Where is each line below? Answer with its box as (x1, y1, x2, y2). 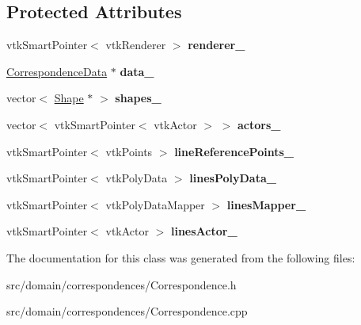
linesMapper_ (226, 196, 306, 212)
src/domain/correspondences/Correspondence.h (6, 276, 237, 292)
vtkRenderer (105, 36, 166, 53)
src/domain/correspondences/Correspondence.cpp (6, 303, 248, 319)
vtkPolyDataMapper (105, 196, 205, 212)
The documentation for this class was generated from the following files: (6, 249, 355, 266)
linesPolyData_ (189, 170, 276, 186)
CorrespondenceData (6, 63, 108, 79)
